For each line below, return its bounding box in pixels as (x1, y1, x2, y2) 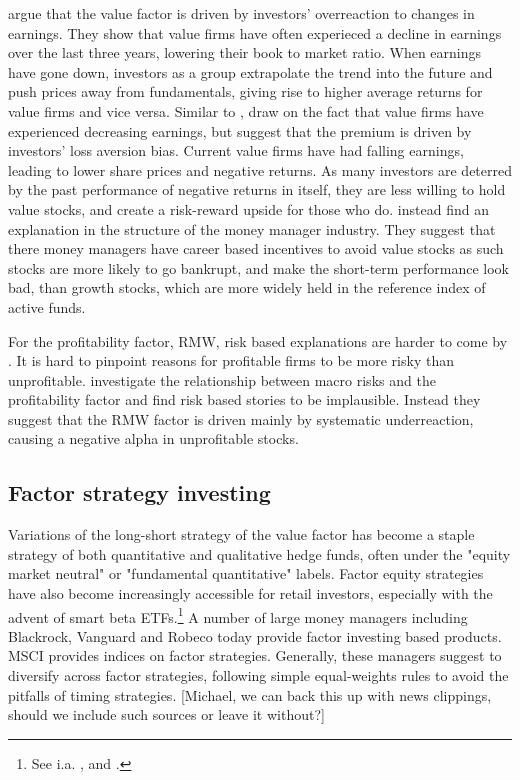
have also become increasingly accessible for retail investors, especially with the (8, 583, 493, 604)
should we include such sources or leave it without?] (8, 704, 325, 725)
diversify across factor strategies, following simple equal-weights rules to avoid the (8, 665, 509, 686)
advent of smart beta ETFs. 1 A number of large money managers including (8, 603, 468, 627)
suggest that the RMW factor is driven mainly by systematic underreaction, (8, 408, 474, 429)
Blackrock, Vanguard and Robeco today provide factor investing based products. (8, 625, 502, 646)
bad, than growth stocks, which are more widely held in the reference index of (8, 277, 486, 298)
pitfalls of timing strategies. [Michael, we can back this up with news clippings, (8, 684, 492, 705)
